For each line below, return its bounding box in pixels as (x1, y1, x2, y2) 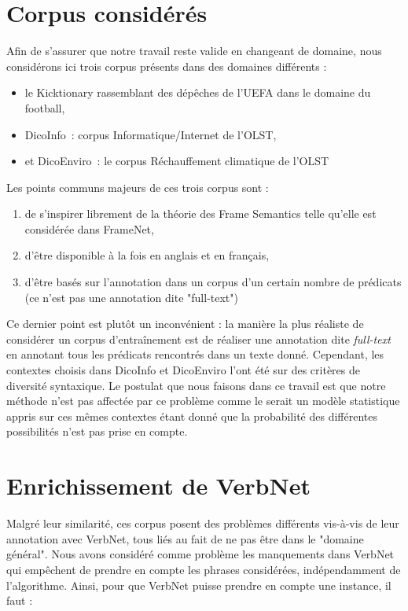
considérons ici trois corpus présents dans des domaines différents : (6, 57, 327, 74)
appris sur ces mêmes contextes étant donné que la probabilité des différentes (6, 407, 377, 424)
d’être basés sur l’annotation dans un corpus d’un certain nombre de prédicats (24, 274, 402, 290)
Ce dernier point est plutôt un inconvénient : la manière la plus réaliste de (6, 315, 364, 332)
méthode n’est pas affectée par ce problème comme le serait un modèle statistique (6, 392, 400, 409)
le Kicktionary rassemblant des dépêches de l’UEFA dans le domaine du (24, 84, 371, 101)
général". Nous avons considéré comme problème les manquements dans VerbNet (6, 546, 395, 562)
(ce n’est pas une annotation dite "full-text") (24, 289, 238, 305)
